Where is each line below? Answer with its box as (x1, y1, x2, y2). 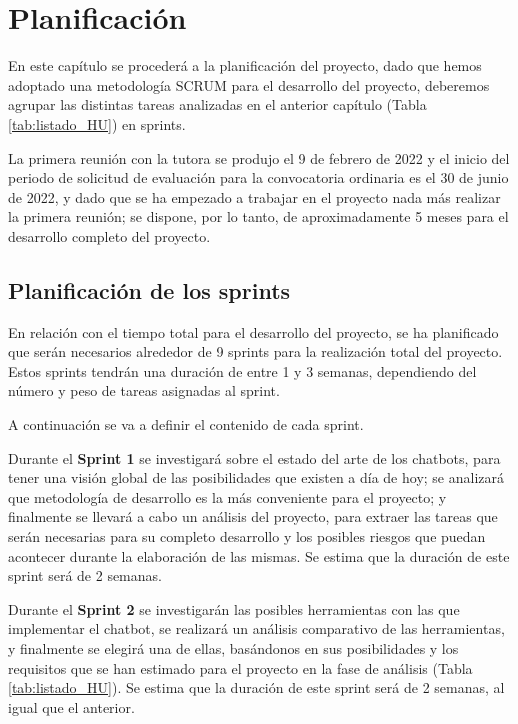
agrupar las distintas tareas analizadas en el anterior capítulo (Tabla (8, 94, 427, 115)
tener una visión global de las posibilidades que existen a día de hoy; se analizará (8, 467, 504, 488)
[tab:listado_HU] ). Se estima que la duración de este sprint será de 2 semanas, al (8, 677, 505, 698)
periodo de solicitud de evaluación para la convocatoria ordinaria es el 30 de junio (8, 167, 509, 188)
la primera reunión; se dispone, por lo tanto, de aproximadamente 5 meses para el (8, 206, 509, 227)
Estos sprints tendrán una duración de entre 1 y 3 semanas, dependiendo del (8, 360, 477, 381)
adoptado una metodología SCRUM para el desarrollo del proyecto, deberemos (8, 74, 490, 95)
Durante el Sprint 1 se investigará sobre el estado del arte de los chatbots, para (8, 447, 501, 468)
